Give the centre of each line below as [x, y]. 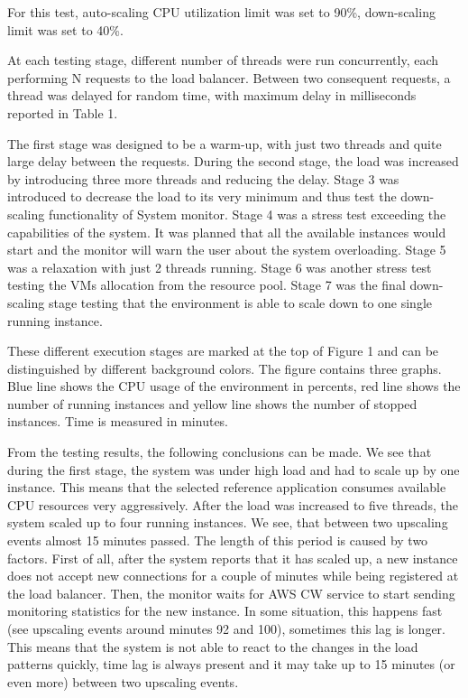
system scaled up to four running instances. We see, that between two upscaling [228, 522]
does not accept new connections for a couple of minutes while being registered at [233, 576]
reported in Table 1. [63, 112]
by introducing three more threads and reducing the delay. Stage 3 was [203, 178]
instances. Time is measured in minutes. [118, 421]
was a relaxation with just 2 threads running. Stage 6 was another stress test [220, 267]
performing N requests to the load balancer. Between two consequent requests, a [229, 77]
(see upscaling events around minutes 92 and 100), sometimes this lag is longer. [226, 628]
